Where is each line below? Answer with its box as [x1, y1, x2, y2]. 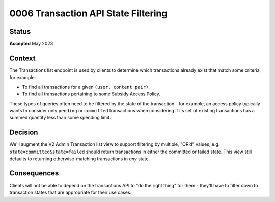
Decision [9, 128, 38, 137]
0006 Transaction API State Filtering [9, 8, 168, 19]
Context [9, 54, 36, 62]
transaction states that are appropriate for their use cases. [9, 189, 132, 196]
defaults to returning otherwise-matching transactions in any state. [9, 156, 150, 162]
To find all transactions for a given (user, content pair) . [22, 84, 150, 90]
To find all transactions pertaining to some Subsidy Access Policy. [22, 91, 160, 97]
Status [9, 27, 31, 36]
